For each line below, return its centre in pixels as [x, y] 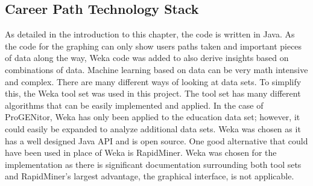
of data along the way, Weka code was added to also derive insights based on [147, 58]
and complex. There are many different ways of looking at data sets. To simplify [153, 81]
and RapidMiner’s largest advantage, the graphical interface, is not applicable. [150, 176]
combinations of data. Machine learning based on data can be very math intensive [156, 69]
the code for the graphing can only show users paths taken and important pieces [153, 46]
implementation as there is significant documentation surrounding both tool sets [153, 164]
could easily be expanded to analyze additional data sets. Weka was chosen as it [153, 128]
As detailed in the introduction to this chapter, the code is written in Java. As [150, 34]
